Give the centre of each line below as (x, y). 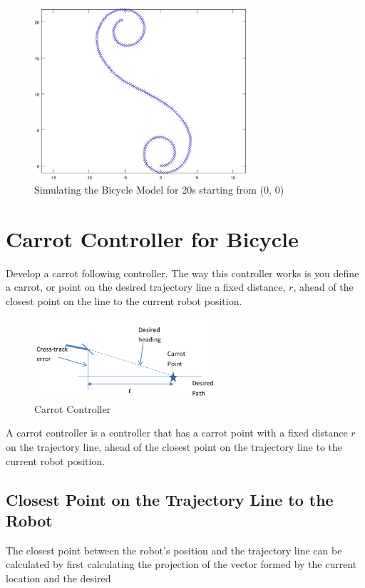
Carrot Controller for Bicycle (152, 238)
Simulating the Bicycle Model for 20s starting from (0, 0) (159, 190)
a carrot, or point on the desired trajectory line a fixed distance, (146, 287)
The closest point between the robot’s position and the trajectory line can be (174, 550)
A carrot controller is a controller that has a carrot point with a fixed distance (177, 433)
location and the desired (58, 578)
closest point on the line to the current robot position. (124, 300)
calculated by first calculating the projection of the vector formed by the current (181, 564)
